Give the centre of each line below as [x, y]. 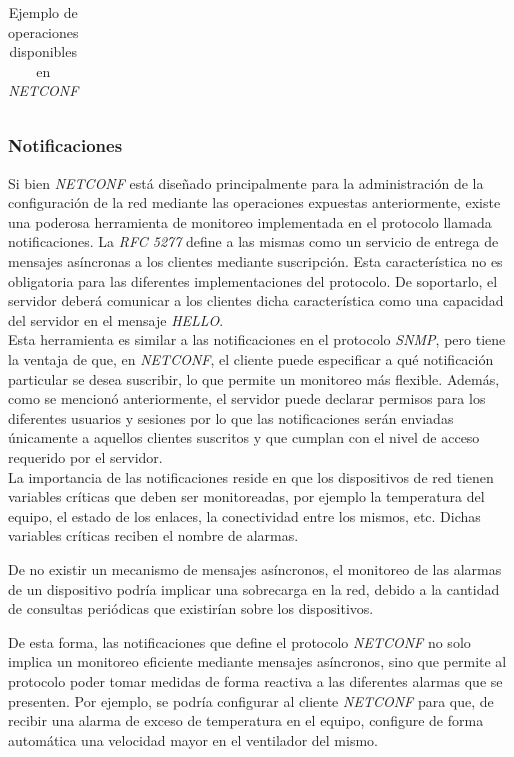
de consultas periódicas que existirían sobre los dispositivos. [191, 608]
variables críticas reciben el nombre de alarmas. [153, 535]
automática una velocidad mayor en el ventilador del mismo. [193, 739]
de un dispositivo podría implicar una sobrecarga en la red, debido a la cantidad [254, 588]
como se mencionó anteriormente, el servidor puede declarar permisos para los [247, 398]
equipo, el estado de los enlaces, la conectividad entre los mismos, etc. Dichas [244, 515]
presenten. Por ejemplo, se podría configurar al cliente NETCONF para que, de [251, 700]
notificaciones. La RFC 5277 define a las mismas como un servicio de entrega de [253, 241]
